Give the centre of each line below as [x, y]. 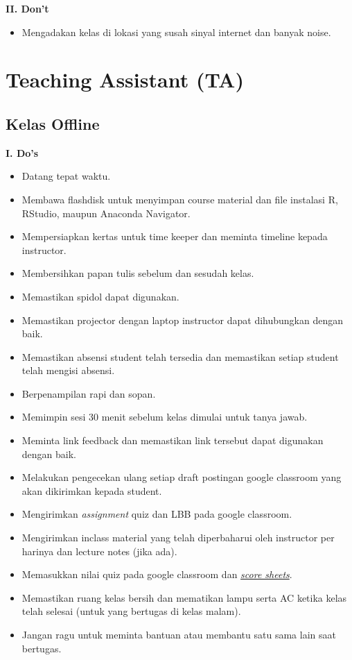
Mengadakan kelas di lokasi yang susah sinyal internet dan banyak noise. [176, 32]
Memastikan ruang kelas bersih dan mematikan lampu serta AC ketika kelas [184, 597]
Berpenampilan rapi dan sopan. [89, 393]
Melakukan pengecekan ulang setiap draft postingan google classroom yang [182, 477]
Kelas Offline [53, 123]
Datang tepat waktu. [66, 176]
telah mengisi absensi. [68, 370]
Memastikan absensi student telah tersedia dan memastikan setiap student [180, 356]
